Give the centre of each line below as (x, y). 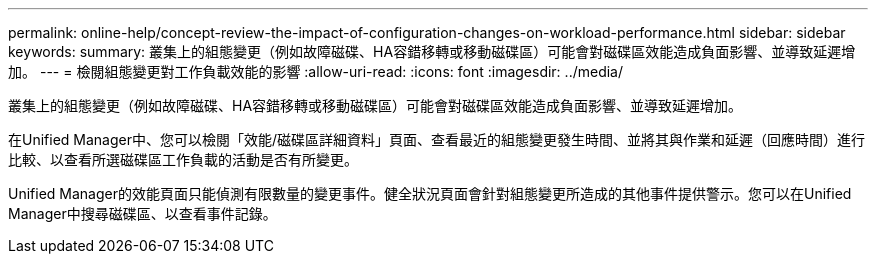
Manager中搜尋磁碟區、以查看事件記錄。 (142, 213)
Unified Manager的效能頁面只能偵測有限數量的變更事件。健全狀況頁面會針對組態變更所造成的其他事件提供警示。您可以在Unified (430, 193)
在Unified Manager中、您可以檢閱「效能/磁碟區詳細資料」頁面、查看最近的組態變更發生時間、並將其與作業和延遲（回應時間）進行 (437, 139)
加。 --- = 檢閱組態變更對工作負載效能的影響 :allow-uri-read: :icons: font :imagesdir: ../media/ (316, 71)
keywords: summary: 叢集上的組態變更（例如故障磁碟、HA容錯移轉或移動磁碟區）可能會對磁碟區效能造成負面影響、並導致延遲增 (432, 51)
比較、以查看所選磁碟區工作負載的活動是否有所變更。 (183, 159)
